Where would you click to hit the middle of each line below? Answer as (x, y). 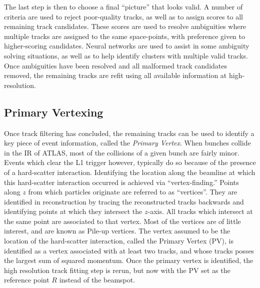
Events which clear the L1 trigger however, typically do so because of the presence (130, 162)
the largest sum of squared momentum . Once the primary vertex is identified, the (129, 260)
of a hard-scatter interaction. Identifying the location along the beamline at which (130, 172)
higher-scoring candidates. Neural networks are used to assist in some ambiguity (127, 46)
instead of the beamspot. (97, 280)
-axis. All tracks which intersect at (200, 211)
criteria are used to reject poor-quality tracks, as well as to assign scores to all (123, 16)
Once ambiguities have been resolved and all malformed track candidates (115, 65)
